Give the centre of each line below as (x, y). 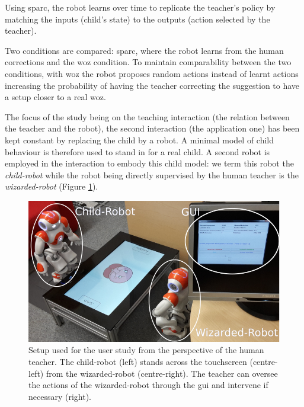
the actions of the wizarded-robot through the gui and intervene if (148, 385)
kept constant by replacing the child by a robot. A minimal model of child (140, 140)
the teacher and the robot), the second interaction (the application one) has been (152, 128)
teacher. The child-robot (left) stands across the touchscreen (138, 362)
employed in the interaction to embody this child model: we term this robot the (149, 163)
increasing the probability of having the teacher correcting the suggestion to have (152, 85)
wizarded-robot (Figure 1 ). (52, 186)
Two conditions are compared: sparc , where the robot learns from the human (144, 50)
